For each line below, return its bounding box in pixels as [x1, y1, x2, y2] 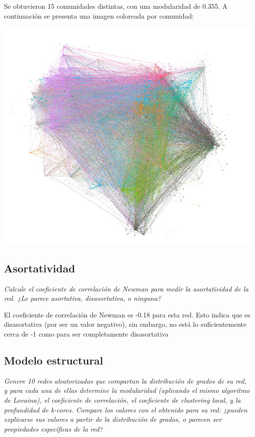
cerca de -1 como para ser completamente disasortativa [4, 328, 169, 339]
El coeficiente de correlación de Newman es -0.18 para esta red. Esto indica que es [4, 309, 251, 319]
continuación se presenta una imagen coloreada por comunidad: [4, 10, 194, 21]
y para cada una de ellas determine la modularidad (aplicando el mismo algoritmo [4, 385, 250, 395]
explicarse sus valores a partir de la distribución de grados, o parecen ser [4, 414, 222, 424]
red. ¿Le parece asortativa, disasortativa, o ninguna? [4, 293, 161, 303]
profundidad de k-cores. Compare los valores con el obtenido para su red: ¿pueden [4, 404, 248, 414]
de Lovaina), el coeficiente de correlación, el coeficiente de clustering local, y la [4, 394, 241, 405]
